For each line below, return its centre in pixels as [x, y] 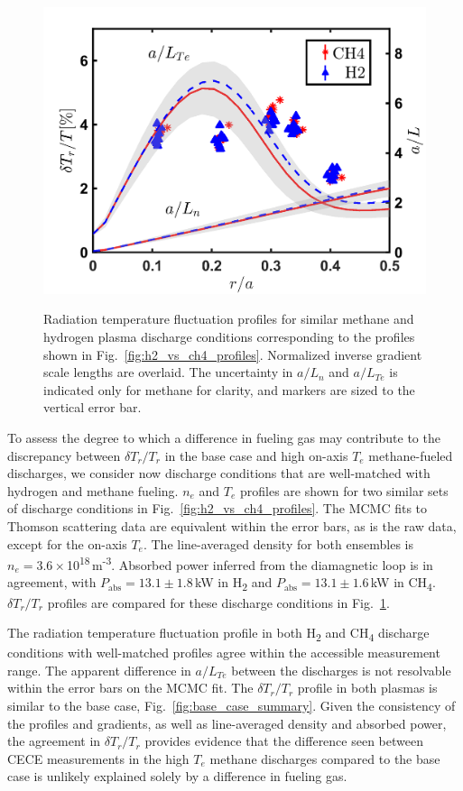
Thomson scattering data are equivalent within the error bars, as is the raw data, [232, 526]
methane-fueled [411, 455]
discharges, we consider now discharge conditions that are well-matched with [219, 473]
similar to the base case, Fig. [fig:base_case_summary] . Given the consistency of [231, 706]
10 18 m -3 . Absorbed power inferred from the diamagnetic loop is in [250, 563]
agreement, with [52, 582]
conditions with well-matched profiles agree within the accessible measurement [224, 653]
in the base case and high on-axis [256, 455]
